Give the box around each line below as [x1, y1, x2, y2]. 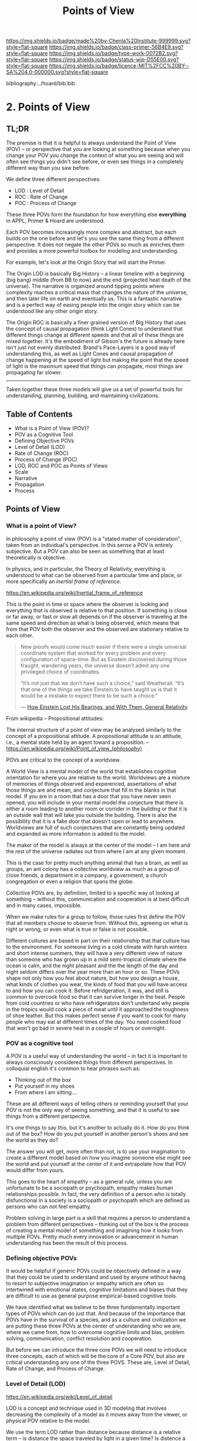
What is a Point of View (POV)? [14, 425, 90, 431]
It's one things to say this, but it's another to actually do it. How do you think [6, 1124, 190, 1131]
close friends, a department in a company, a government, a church [6, 872, 167, 879]
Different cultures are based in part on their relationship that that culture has [6, 937, 190, 944]
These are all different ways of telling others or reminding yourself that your [6, 1100, 189, 1107]
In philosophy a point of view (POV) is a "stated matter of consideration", [6, 535, 182, 542]
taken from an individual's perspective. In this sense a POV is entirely [6, 541, 173, 548]
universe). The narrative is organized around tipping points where [6, 283, 164, 290]
